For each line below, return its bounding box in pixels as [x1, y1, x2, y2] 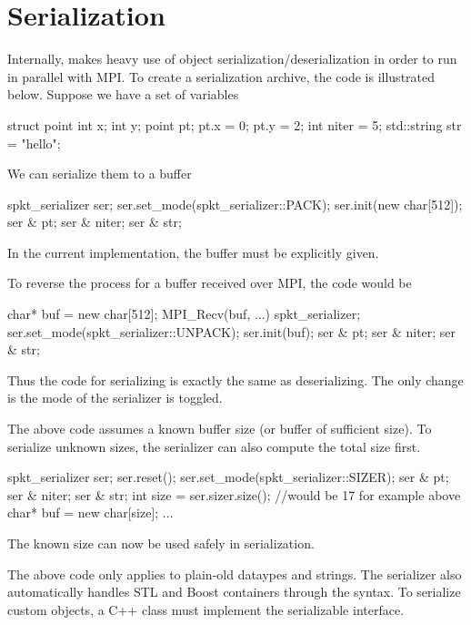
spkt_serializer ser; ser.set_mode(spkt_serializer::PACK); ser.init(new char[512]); [7, 194, 463, 213]
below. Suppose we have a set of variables [7, 85, 239, 104]
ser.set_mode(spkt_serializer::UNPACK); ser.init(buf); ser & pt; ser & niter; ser [7, 322, 456, 341]
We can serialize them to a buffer [7, 164, 192, 183]
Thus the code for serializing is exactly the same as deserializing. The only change [7, 370, 464, 389]
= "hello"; [7, 133, 61, 152]
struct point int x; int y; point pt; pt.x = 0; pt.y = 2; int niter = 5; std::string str [7, 115, 462, 134]
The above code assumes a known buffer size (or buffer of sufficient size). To [7, 419, 432, 438]
